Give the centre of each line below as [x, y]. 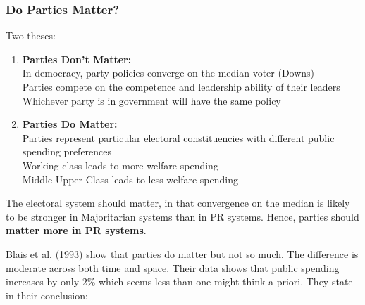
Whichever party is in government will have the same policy [151, 100]
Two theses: [31, 35]
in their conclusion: [47, 295]
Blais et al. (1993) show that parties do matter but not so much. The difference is [182, 253]
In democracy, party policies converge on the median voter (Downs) [168, 73]
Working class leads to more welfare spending [120, 165]
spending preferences [67, 151]
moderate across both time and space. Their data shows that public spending [173, 267]
